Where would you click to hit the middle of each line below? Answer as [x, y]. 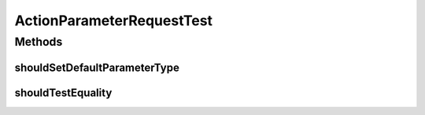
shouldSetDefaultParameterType [97, 67]
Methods [39, 42]
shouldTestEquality [63, 93]
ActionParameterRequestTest [113, 20]
